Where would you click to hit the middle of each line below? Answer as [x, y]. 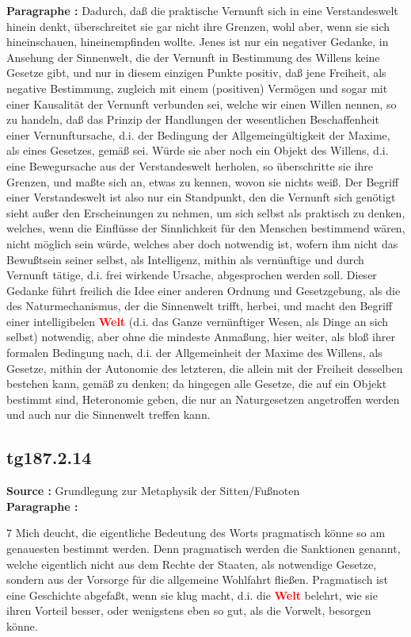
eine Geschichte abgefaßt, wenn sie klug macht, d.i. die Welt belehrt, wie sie [192, 595]
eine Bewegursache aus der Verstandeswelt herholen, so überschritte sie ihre [190, 165]
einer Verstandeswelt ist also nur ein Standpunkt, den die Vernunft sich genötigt [201, 197]
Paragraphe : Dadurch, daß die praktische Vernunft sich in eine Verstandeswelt [202, 10]
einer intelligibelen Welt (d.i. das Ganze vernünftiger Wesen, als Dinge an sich [198, 321]
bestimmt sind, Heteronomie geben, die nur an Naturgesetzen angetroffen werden [203, 399]
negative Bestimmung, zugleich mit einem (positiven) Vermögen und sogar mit [197, 88]
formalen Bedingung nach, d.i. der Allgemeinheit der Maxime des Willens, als [194, 353]
